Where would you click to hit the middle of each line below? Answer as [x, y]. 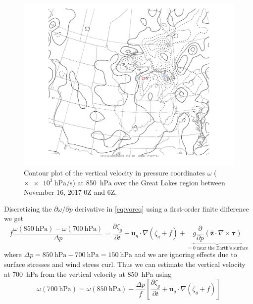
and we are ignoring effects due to [186, 254]
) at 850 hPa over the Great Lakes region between [149, 182]
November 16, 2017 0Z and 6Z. [71, 192]
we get [14, 218]
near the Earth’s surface [223, 248]
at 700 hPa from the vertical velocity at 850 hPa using [88, 274]
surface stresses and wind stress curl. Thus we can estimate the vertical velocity [125, 264]
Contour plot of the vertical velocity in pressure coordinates [114, 173]
